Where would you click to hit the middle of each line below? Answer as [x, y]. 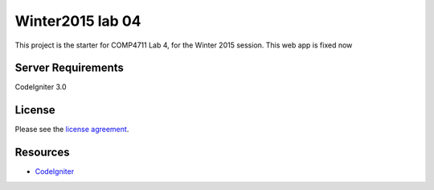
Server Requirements [70, 68]
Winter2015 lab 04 [78, 21]
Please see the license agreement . [72, 130]
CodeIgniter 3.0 [41, 87]
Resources [42, 153]
